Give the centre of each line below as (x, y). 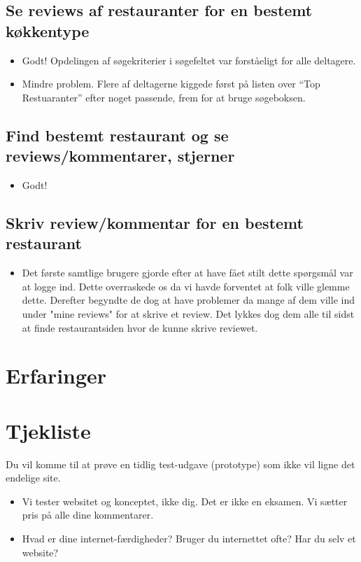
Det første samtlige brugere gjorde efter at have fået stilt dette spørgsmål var (187, 273)
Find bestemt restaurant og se (117, 135)
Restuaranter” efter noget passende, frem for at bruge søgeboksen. (164, 97)
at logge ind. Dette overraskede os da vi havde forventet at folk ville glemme (186, 286)
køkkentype (48, 30)
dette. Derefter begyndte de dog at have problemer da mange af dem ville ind (188, 300)
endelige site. (33, 478)
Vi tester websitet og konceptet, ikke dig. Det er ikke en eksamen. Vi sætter (185, 501)
